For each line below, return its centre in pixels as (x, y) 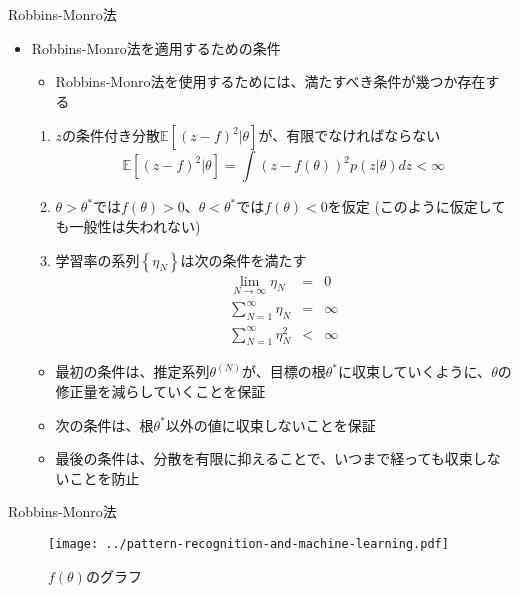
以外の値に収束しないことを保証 (270, 424)
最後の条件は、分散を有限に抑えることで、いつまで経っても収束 (264, 458)
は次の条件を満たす (243, 259)
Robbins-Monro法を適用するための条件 (156, 47)
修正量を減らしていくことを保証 (160, 391)
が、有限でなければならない (349, 135)
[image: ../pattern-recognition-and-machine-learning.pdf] (248, 544)
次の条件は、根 (104, 424)
